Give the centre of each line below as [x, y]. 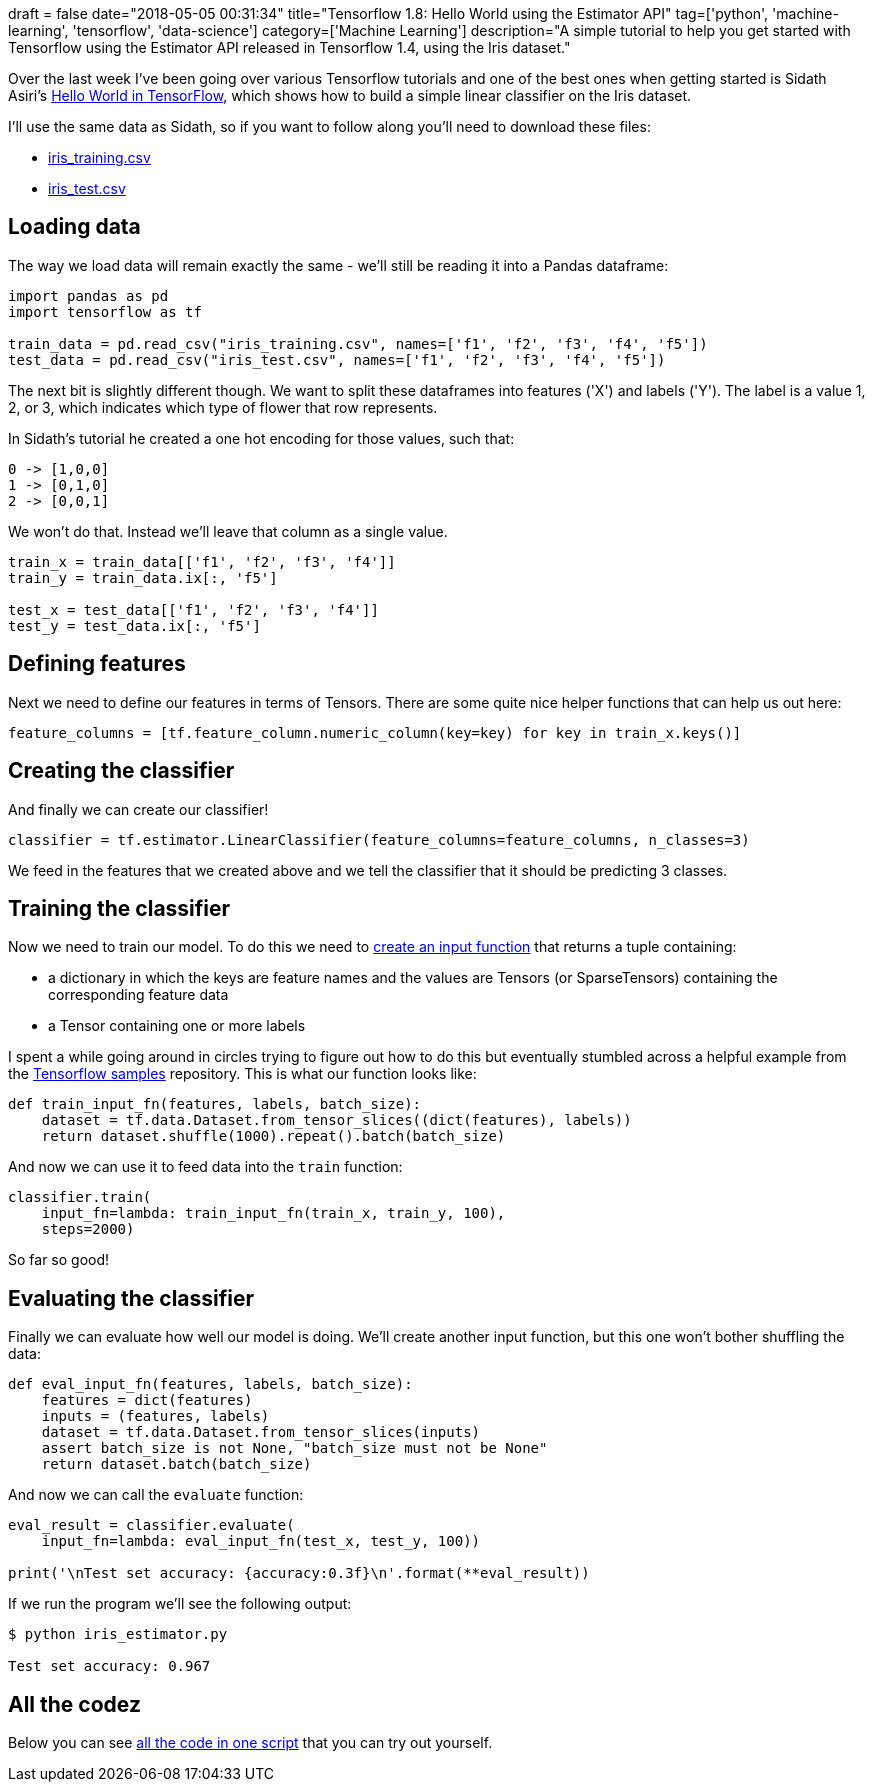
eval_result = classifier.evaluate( [151, 1525]
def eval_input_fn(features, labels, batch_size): [210, 1384]
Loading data [74, 227]
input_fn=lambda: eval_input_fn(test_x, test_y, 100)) [261, 1541]
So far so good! [59, 1260]
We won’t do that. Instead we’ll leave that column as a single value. [228, 531]
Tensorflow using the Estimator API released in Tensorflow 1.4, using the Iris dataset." [289, 47]
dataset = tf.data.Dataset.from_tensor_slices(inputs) [261, 1432]
